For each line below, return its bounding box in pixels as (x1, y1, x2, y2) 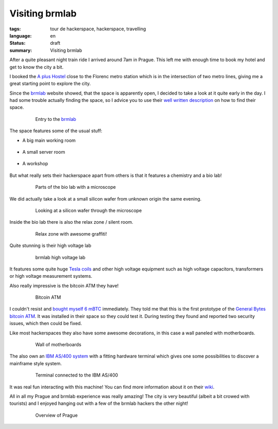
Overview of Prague (35, 412, 78, 418)
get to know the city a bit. (9, 64, 64, 70)
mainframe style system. (9, 360, 62, 366)
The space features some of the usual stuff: (9, 128, 102, 134)
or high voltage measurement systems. (9, 273, 93, 279)
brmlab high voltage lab (35, 254, 86, 260)
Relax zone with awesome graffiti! (35, 230, 108, 237)
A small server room (22, 149, 65, 155)
